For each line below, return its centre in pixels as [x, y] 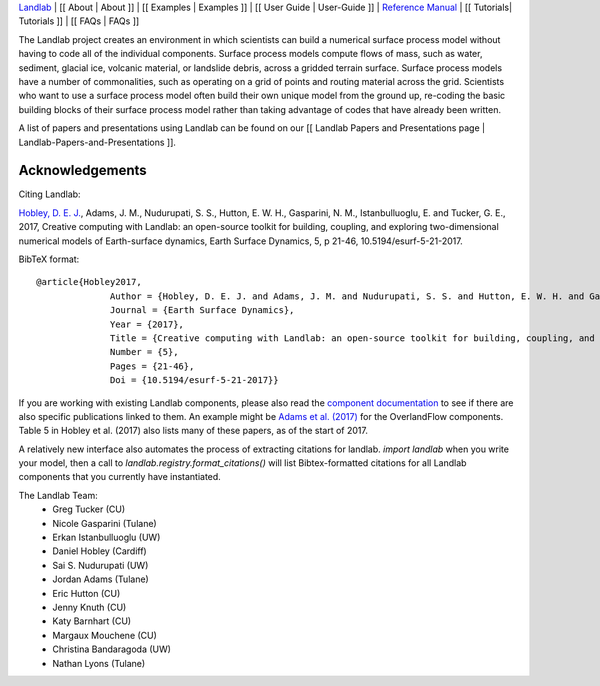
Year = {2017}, [147, 324]
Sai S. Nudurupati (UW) [100, 565]
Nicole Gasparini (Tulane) [104, 523]
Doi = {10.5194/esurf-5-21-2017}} [194, 380]
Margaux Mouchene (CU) [104, 635]
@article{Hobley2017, [89, 282]
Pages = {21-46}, [152, 366]
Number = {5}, [144, 352]
